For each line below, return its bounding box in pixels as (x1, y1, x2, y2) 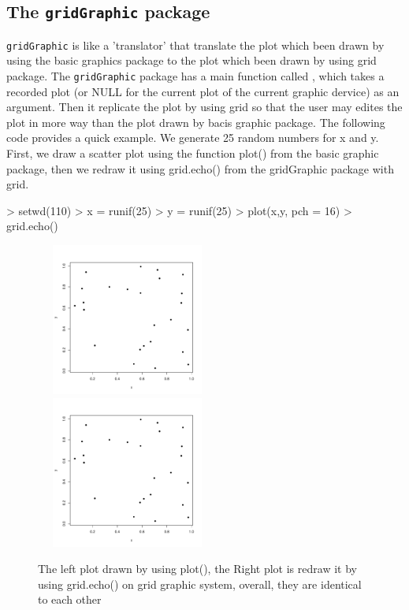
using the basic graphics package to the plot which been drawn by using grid (6, 52, 377, 69)
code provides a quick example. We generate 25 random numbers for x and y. (6, 129, 379, 146)
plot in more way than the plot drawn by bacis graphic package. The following (6, 113, 385, 130)
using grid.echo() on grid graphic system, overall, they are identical (38, 575, 362, 592)
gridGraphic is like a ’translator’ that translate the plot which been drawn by (6, 36, 385, 53)
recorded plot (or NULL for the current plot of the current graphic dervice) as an (6, 83, 400, 99)
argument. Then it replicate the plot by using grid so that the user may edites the (6, 99, 403, 115)
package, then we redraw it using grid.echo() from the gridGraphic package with (6, 160, 394, 177)
